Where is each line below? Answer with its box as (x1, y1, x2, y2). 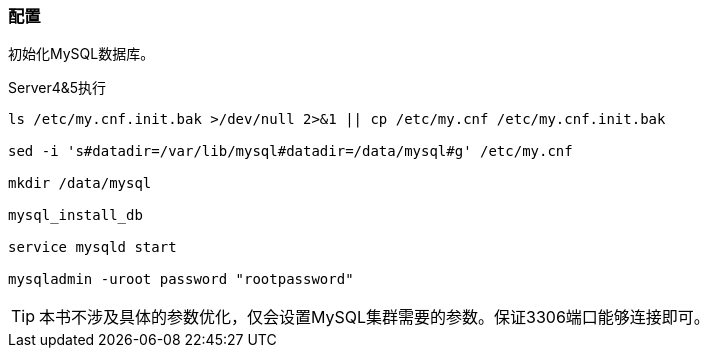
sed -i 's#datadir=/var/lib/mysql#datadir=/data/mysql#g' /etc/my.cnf (8, 143, 573, 160)
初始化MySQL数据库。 (8, 45, 155, 63)
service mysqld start (8, 239, 177, 256)
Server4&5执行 (8, 79, 107, 97)
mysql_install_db (8, 207, 143, 224)
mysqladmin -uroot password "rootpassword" (8, 271, 354, 288)
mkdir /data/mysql (8, 175, 152, 192)
